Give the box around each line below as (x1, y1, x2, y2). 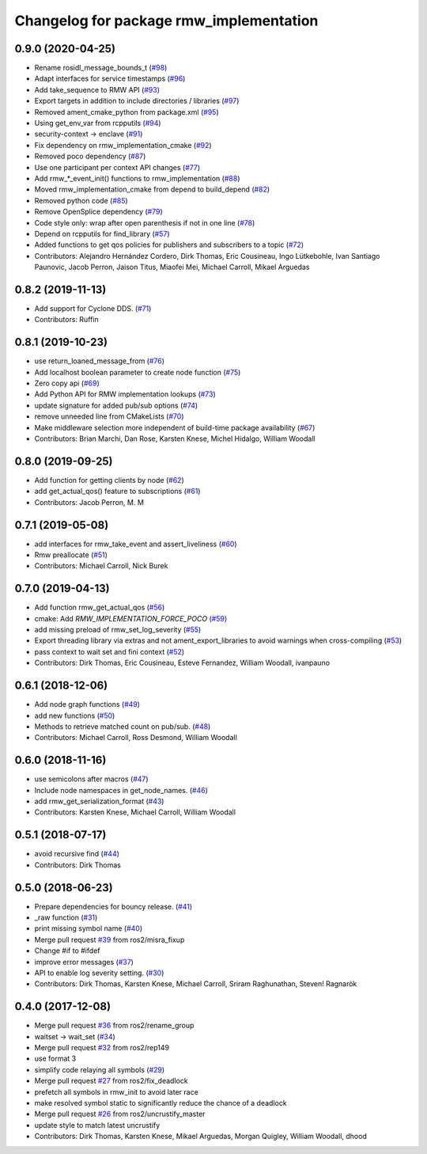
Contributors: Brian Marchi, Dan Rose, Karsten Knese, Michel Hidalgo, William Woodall (34, 434, 316, 443)
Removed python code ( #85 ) (34, 195, 128, 205)
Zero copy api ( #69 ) (34, 378, 100, 388)
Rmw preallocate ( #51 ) (34, 550, 108, 560)
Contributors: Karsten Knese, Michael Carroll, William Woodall (34, 807, 236, 817)
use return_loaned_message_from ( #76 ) (34, 356, 165, 366)
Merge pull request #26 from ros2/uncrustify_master (34, 1109, 206, 1119)
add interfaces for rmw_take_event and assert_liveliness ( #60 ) (34, 539, 237, 549)
